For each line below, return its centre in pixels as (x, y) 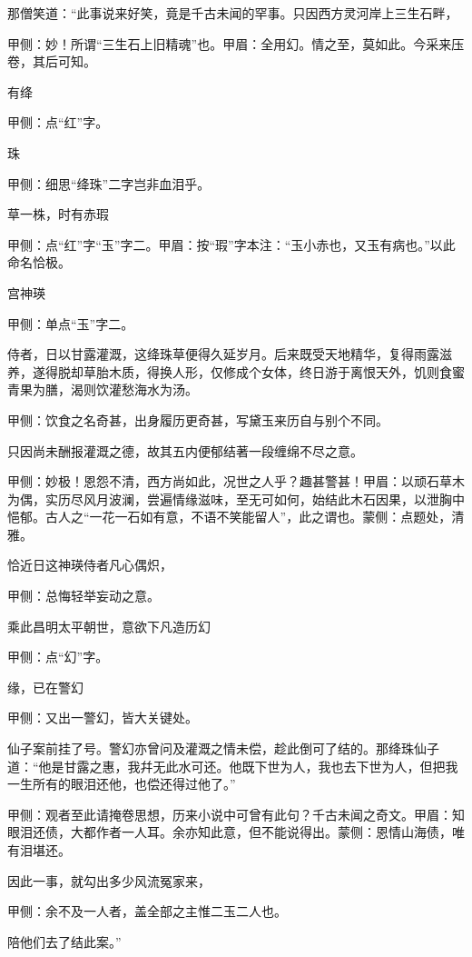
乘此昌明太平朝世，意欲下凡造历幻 (109, 626)
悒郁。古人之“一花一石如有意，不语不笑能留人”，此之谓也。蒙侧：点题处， (230, 517)
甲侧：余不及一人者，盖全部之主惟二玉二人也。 (147, 911)
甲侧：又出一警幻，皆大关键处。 (103, 718)
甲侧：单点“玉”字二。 (71, 323)
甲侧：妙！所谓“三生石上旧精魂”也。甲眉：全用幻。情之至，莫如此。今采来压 (236, 43)
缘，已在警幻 (45, 687)
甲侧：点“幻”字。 (58, 657)
